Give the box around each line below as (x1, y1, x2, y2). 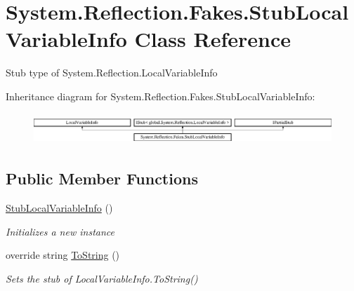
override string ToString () (6, 248, 120, 262)
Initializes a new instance (6, 224, 114, 238)
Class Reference (134, 25, 291, 53)
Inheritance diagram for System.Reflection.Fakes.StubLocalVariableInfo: (6, 88, 315, 103)
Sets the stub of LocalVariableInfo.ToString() (6, 271, 198, 285)
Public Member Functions (6, 168, 198, 189)
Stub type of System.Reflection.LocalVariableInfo (6, 65, 218, 80)
